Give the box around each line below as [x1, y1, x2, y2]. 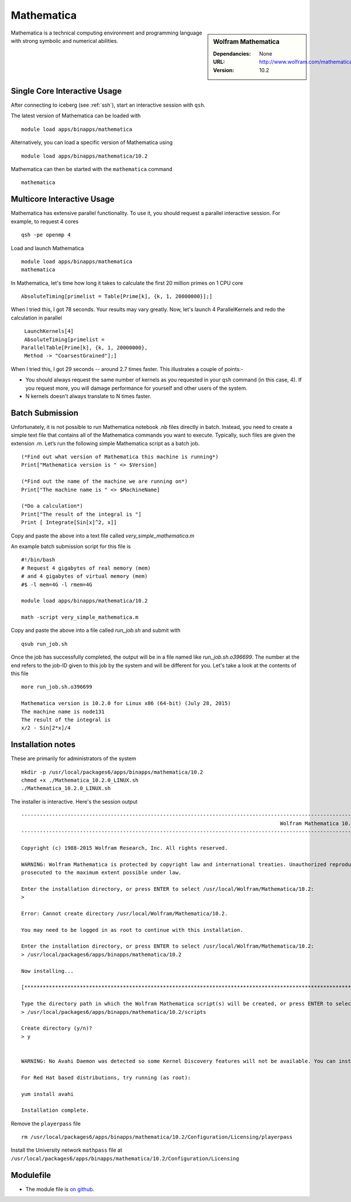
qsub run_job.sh [21, 641, 68, 647]
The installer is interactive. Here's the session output [11, 798, 137, 805]
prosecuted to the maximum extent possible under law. [21, 869, 182, 876]
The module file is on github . [25, 1186, 95, 1193]
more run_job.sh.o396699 [21, 683, 92, 690]
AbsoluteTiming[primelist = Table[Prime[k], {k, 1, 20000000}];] [21, 293, 213, 300]
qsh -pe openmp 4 [21, 231, 71, 239]
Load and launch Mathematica [11, 244, 84, 251]
